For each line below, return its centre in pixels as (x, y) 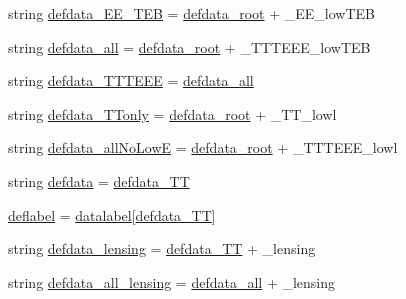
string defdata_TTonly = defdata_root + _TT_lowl (172, 113)
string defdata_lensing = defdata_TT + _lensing (162, 248)
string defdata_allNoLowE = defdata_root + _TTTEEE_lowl (203, 147)
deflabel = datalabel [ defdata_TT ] (112, 214)
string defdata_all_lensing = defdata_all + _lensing (172, 281)
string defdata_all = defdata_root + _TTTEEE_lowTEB (189, 46)
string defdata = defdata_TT (99, 180)
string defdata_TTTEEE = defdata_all (131, 80)
